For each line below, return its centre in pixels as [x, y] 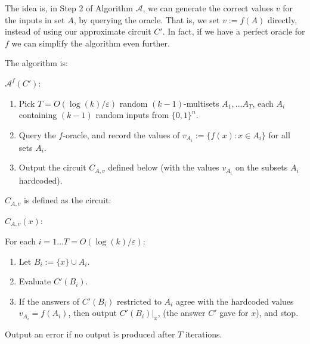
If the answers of [49, 301]
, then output [93, 313]
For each [20, 241]
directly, [282, 19]
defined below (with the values [164, 167]
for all [279, 134]
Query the [37, 134]
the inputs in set [35, 19]
